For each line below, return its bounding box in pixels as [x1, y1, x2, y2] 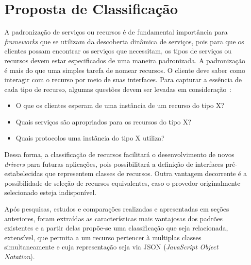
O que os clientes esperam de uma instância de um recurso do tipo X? [16, 100, 224, 110]
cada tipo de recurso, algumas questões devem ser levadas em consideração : [4, 84, 232, 94]
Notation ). [4, 251, 35, 261]
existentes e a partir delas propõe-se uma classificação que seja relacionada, [4, 223, 228, 233]
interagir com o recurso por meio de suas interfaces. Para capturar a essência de [4, 74, 242, 85]
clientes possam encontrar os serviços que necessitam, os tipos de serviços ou [4, 46, 232, 56]
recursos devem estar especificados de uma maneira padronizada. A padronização [4, 55, 246, 65]
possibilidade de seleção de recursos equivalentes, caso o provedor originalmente [4, 177, 241, 188]
